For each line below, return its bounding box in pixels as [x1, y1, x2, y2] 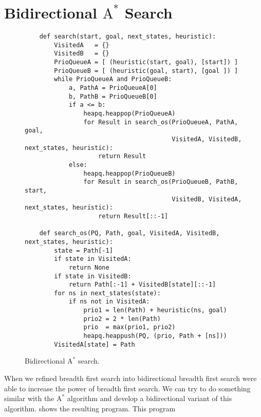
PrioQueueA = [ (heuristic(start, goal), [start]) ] [54, 59, 238, 66]
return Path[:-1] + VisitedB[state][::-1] [68, 281, 216, 289]
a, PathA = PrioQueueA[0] [68, 84, 157, 92]
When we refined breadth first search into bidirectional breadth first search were [4, 373, 257, 383]
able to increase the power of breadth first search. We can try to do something [4, 383, 251, 393]
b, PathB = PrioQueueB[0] [68, 92, 157, 100]
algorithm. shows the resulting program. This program [4, 403, 176, 413]
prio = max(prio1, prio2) [83, 324, 176, 331]
